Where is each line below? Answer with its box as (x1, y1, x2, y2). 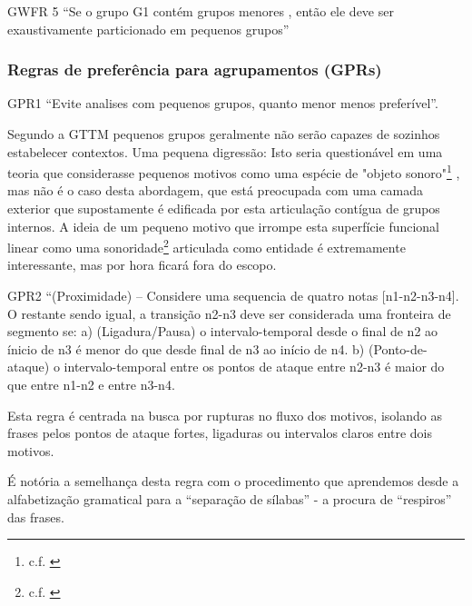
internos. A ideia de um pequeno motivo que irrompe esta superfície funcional (7, 216, 440, 235)
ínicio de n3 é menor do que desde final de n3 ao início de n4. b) (7, 339, 365, 358)
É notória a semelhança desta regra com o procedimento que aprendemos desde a (7, 472, 459, 491)
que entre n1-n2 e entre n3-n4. (7, 375, 175, 394)
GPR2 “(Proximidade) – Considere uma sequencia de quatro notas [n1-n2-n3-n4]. (7, 286, 459, 305)
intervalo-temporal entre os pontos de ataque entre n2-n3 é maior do (64, 357, 445, 376)
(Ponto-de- (368, 339, 428, 358)
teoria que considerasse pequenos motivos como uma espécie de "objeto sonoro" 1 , (7, 161, 460, 182)
